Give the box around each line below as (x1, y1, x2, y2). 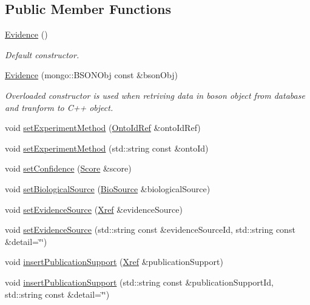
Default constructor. (5, 48, 79, 61)
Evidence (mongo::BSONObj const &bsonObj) (5, 69, 178, 81)
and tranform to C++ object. (5, 101, 113, 113)
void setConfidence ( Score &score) (5, 162, 132, 175)
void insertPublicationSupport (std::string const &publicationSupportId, (5, 275, 274, 288)
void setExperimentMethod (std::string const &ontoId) (5, 141, 209, 154)
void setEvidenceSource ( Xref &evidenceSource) (5, 203, 183, 215)
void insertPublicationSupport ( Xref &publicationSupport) (5, 255, 223, 268)
